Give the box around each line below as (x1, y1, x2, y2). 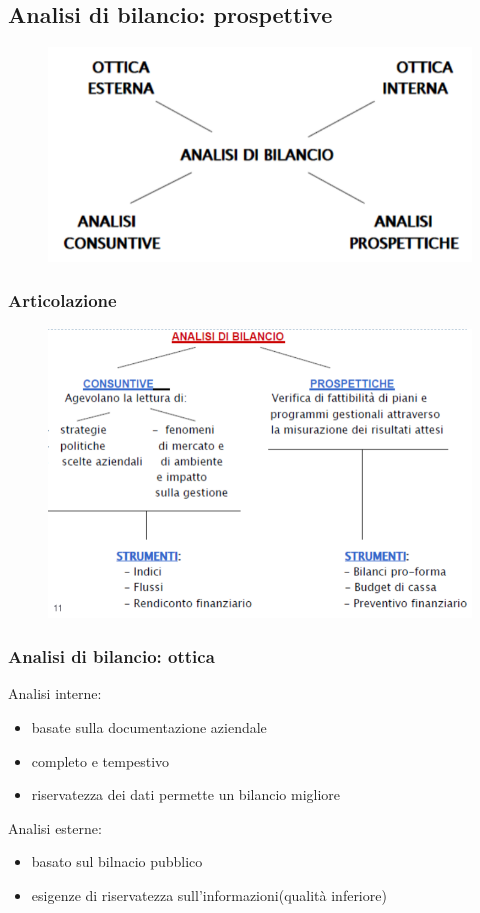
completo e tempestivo (31, 750, 170, 771)
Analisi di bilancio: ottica (8, 644, 215, 669)
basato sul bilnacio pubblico (31, 851, 203, 872)
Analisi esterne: (8, 817, 102, 838)
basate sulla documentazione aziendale (31, 716, 267, 737)
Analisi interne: (8, 683, 102, 704)
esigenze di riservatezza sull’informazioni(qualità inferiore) (31, 884, 387, 905)
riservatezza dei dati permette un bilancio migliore (31, 784, 341, 805)
